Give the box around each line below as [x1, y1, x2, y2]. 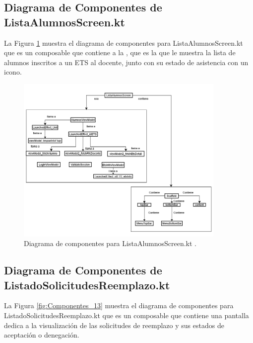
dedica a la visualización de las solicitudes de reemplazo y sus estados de [4, 320, 224, 330]
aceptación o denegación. [4, 330, 79, 340]
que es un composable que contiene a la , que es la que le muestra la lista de [4, 47, 236, 58]
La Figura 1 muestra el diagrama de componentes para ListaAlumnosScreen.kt [4, 37, 243, 48]
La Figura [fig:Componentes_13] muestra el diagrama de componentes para [4, 300, 234, 311]
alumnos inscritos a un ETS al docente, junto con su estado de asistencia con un [4, 57, 249, 67]
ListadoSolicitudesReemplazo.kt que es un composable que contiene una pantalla [4, 310, 249, 320]
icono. [4, 67, 22, 77]
